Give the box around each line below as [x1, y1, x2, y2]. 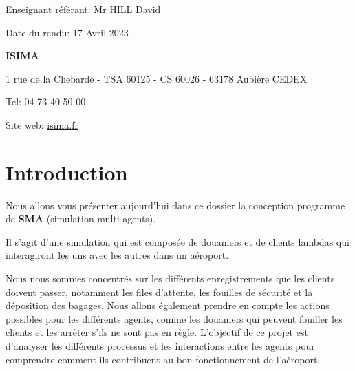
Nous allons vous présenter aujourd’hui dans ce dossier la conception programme [6, 198, 345, 212]
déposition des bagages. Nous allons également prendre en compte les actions [6, 298, 330, 312]
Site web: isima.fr [6, 117, 78, 131]
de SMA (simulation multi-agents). [6, 211, 156, 226]
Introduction [6, 158, 128, 186]
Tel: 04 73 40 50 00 [6, 94, 86, 109]
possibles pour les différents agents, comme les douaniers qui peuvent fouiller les [6, 311, 343, 326]
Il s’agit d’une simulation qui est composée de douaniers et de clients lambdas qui [6, 234, 349, 248]
